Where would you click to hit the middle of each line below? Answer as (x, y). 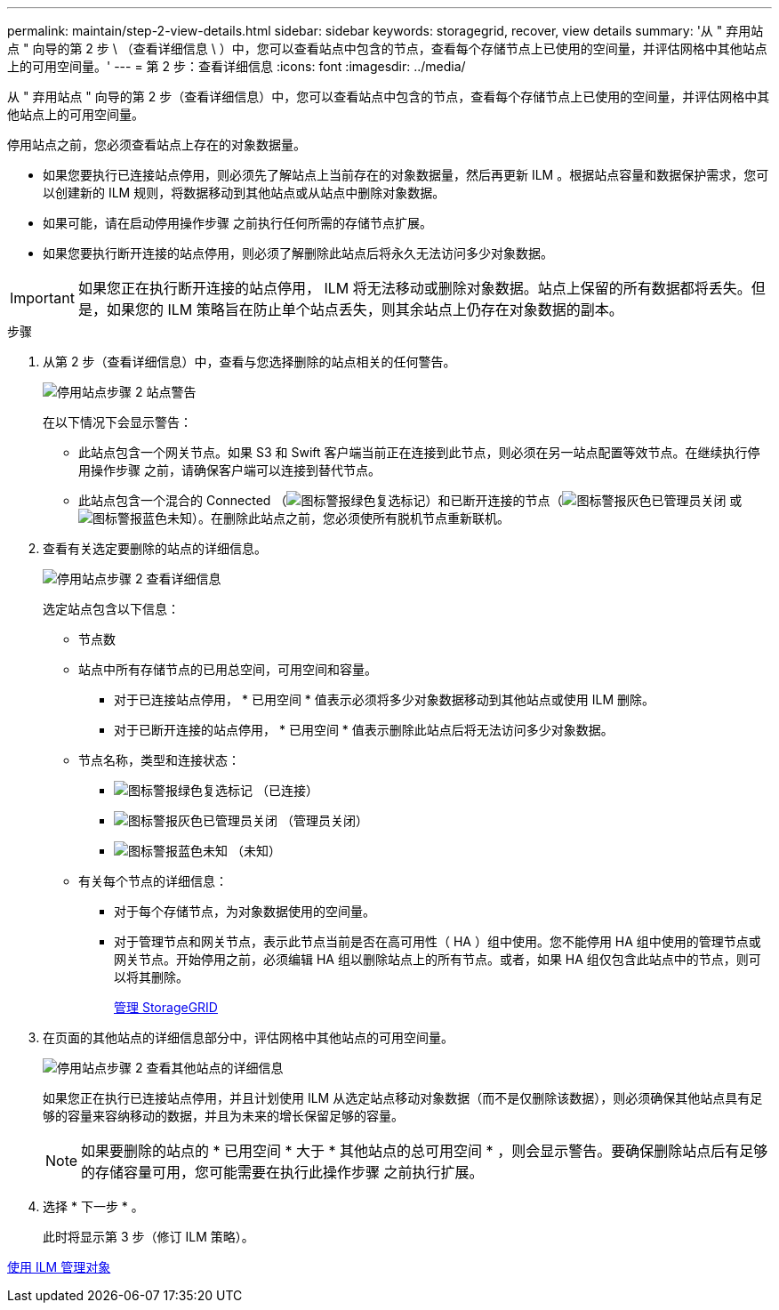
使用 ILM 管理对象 (59, 1267)
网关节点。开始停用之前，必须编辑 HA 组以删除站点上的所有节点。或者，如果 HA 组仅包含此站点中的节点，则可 (438, 959)
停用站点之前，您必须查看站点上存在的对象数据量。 (157, 145)
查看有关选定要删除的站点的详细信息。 (155, 548)
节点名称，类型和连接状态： (159, 760)
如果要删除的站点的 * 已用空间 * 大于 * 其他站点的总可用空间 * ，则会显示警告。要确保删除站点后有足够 (425, 1151)
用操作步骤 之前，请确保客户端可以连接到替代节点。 (229, 470)
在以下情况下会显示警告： (117, 422)
